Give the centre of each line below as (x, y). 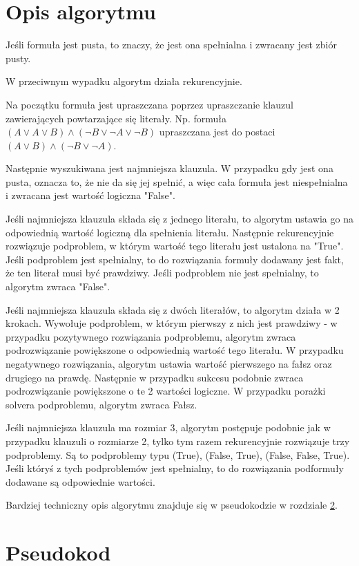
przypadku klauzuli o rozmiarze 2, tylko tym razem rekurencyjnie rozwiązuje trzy (178, 441)
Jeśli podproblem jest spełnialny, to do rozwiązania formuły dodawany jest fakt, (175, 259)
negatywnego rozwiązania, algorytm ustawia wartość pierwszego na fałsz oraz (169, 364)
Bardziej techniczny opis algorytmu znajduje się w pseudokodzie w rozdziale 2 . (172, 505)
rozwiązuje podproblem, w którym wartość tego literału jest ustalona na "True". (175, 246)
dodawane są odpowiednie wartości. (80, 481)
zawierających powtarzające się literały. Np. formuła (116, 118)
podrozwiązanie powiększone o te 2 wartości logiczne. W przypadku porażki (166, 391)
